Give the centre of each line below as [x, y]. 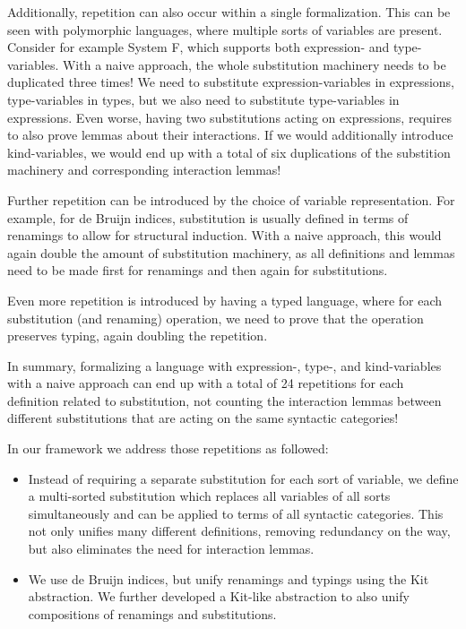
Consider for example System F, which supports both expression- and [198, 47]
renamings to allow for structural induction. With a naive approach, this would [224, 235]
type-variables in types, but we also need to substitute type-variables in [203, 99]
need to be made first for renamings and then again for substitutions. [198, 270]
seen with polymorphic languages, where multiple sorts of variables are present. [225, 29]
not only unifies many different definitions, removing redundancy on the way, [239, 531]
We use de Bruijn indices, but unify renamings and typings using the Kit [229, 578]
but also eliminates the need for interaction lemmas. [171, 549]
